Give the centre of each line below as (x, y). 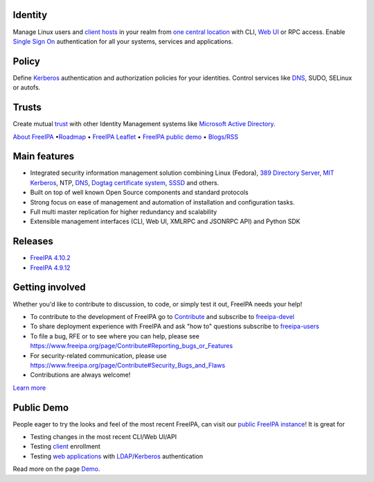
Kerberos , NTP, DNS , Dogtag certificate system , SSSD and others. (125, 182)
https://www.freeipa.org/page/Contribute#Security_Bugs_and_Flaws (127, 365)
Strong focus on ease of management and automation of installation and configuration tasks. (162, 202)
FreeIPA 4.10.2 (50, 258)
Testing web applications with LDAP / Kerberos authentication (117, 456)
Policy (27, 61)
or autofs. (27, 87)
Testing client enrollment (65, 447)
